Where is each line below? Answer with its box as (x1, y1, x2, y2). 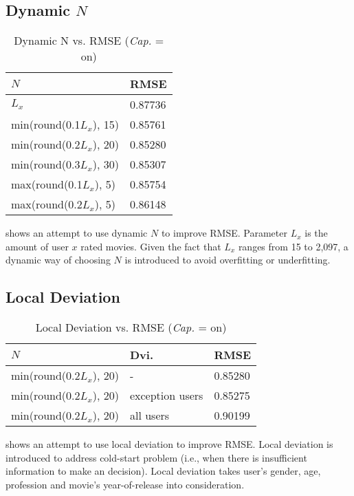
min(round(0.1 (11, 116, 80, 133)
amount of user (5, 239, 69, 253)
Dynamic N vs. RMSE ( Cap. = (14, 32, 164, 49)
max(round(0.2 (11, 196, 82, 213)
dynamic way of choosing (5, 252, 111, 267)
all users (129, 407, 170, 424)
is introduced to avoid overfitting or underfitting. (124, 252, 331, 267)
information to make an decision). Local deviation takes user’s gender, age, (5, 464, 321, 478)
